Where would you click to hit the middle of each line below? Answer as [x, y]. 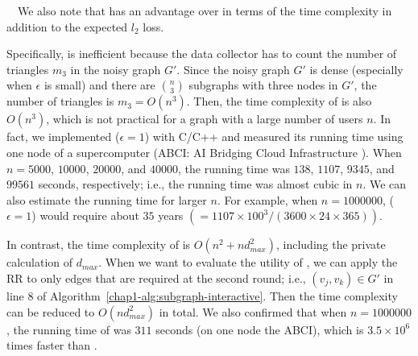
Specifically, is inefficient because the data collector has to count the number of [202, 54]
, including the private [331, 244]
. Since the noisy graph [233, 69]
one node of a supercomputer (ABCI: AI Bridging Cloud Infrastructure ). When [204, 152]
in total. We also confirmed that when [253, 311]
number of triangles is [60, 101]
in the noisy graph [116, 69]
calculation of [40, 262]
